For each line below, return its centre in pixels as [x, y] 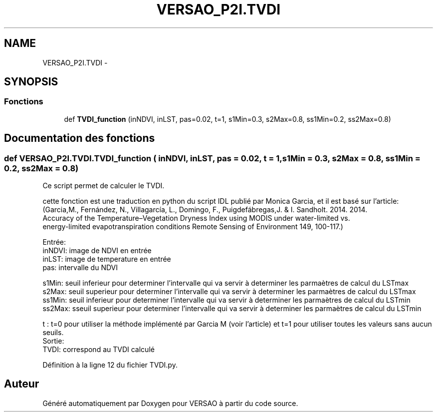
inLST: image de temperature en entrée [107, 259]
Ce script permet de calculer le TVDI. [104, 186]
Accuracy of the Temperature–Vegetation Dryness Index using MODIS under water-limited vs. [196, 218]
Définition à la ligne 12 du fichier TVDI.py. [110, 365]
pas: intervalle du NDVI [80, 268]
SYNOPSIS [31, 82]
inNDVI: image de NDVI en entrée [97, 251]
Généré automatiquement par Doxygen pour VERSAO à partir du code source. [170, 403]
